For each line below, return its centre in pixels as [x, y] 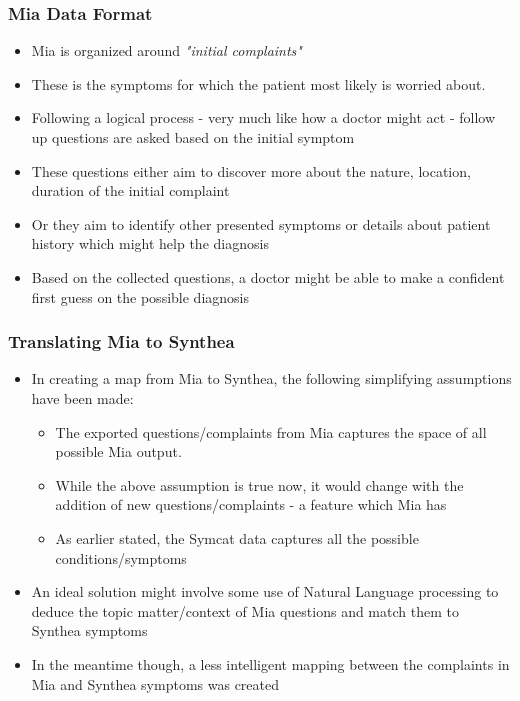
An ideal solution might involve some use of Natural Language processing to [265, 591]
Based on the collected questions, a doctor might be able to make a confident [268, 276]
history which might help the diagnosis [150, 243]
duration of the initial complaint [130, 190]
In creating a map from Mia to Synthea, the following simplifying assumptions [271, 378]
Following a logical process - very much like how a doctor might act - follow [263, 117]
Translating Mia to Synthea [121, 341]
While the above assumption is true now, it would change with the [259, 484]
